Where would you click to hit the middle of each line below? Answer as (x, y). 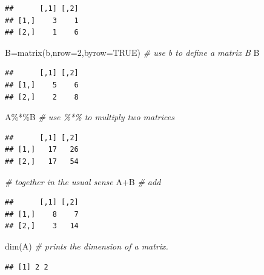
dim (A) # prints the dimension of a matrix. (87, 246)
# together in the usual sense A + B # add (83, 181)
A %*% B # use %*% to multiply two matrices (90, 117)
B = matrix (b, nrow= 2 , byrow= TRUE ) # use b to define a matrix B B (132, 52)
